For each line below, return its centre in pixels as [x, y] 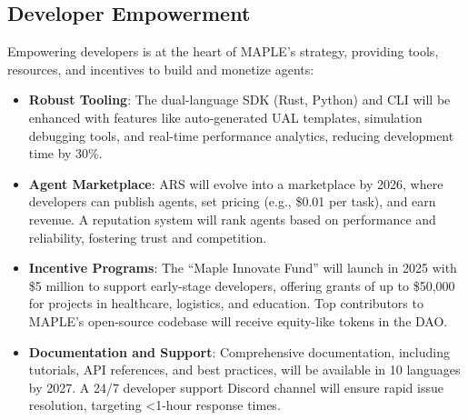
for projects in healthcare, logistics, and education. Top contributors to [226, 303]
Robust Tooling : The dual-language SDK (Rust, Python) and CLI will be [239, 100]
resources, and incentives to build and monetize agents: [161, 69]
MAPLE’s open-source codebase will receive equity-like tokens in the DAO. [238, 320]
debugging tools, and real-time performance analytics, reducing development [241, 135]
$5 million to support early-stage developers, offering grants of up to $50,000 [242, 285]
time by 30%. [65, 153]
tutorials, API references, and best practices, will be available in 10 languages [244, 370]
